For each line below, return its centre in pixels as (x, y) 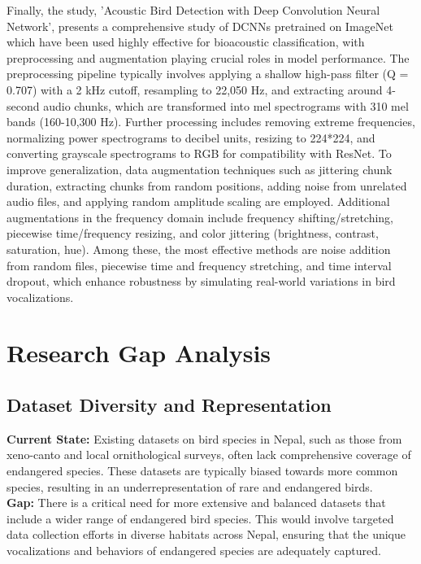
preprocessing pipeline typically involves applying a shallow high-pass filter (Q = (208, 74)
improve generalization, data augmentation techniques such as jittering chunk (200, 169)
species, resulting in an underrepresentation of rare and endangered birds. (190, 486)
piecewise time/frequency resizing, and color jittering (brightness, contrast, (193, 233)
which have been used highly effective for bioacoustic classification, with (186, 42)
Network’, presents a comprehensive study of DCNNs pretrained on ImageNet (200, 26)
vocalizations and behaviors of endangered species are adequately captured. (194, 551)
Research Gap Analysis (139, 353)
